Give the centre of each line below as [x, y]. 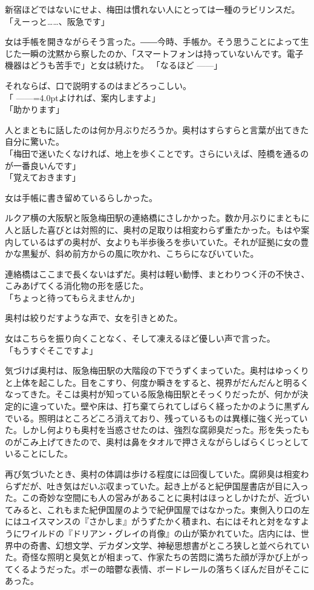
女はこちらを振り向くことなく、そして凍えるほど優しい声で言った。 [140, 338]
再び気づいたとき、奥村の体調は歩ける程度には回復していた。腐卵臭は [144, 474]
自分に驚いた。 [34, 141]
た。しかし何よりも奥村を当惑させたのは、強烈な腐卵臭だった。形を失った [153, 430]
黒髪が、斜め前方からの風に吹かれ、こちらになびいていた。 [140, 254]
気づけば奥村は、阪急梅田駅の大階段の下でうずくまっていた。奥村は [140, 370]
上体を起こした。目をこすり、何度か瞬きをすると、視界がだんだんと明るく [161, 382]
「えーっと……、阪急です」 [55, 21]
